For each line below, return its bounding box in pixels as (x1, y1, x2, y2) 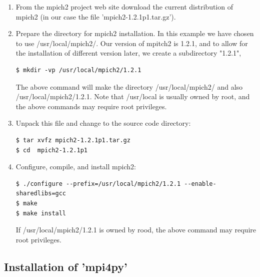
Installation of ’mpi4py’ (4, 258, 127, 274)
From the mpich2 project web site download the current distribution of (15, 2, 233, 12)
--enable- (184, 180, 216, 187)
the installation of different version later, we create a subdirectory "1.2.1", (15, 48, 241, 58)
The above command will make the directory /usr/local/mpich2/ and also (15, 81, 243, 92)
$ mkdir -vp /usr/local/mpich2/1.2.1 (15, 66, 141, 74)
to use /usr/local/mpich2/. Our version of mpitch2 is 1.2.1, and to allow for (15, 38, 248, 48)
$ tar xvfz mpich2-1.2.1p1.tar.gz (15, 136, 130, 144)
